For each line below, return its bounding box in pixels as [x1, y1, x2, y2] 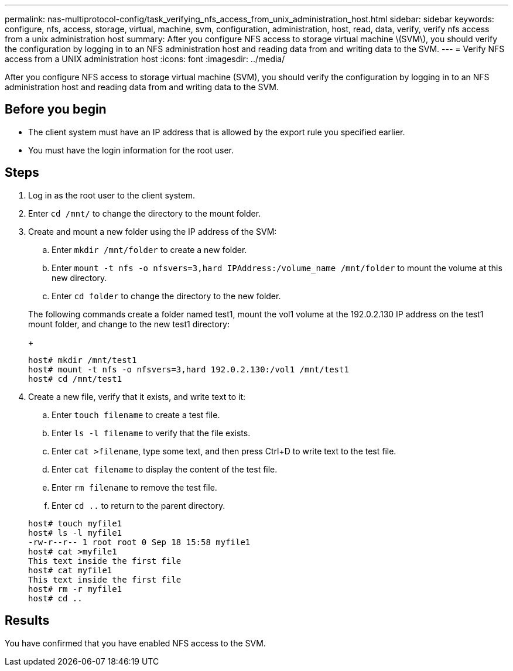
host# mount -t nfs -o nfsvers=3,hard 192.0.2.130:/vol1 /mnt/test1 [28, 364, 349, 374]
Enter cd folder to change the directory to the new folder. [52, 290, 281, 301]
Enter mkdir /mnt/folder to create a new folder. [52, 244, 247, 255]
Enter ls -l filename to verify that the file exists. [52, 427, 251, 438]
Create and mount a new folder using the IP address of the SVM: [28, 226, 277, 237]
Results [5, 613, 50, 628]
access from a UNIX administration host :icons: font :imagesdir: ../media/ [5, 54, 285, 64]
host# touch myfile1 [28, 518, 122, 528]
